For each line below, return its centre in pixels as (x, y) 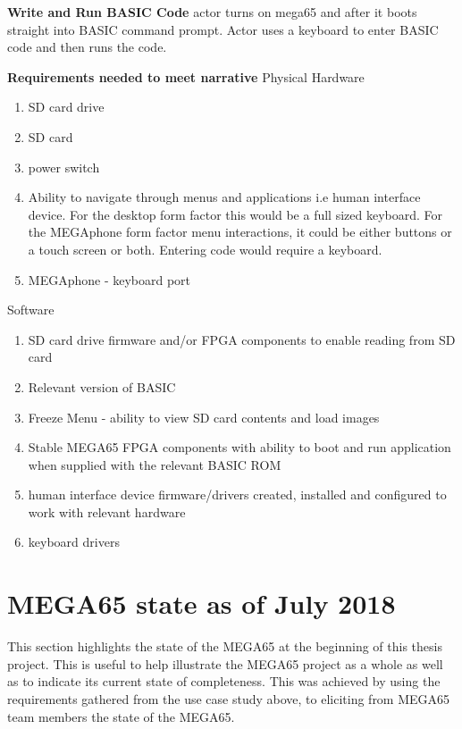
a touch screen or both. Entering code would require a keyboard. (205, 249)
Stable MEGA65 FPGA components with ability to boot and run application (239, 447)
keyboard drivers (74, 542)
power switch (64, 167)
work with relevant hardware (107, 511)
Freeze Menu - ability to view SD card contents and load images (204, 417)
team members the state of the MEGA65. (121, 716)
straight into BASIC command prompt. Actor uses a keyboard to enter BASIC (223, 29)
